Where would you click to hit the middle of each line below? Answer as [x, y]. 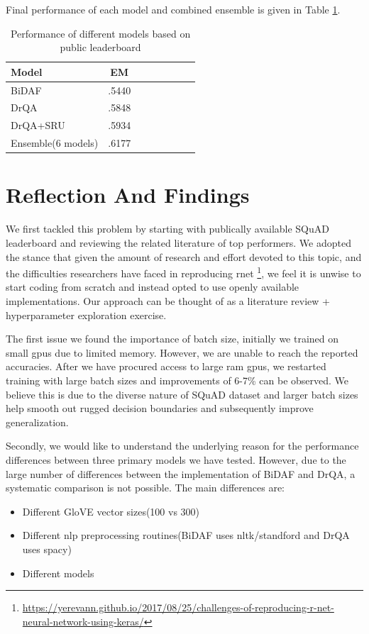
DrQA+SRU [38, 125]
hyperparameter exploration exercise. [86, 315]
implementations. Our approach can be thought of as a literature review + [168, 301]
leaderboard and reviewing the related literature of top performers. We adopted [178, 242]
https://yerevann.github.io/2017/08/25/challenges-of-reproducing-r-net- [178, 607]
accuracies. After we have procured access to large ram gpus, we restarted [166, 366]
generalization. [37, 422]
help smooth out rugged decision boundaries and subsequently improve [160, 408]
